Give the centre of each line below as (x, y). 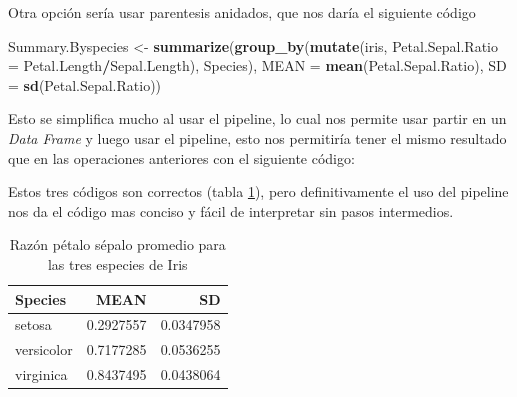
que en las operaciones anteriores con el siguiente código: (181, 157)
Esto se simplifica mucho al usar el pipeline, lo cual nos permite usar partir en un (257, 118)
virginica (41, 374)
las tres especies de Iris (117, 263)
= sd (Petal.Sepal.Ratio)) (85, 84)
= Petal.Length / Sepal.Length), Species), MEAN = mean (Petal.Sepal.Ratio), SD (257, 65)
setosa (33, 324)
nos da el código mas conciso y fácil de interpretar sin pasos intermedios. (231, 210)
